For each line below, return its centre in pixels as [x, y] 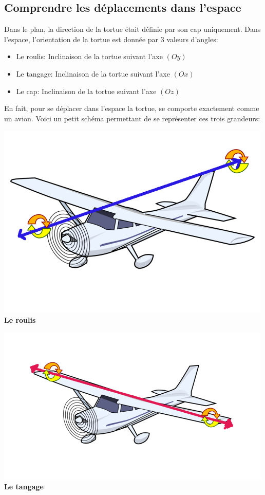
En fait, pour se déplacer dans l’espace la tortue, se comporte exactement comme [132, 108]
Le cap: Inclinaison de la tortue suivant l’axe [86, 91]
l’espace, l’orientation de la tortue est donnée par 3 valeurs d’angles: [111, 39]
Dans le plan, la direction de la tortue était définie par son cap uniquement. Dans [132, 29]
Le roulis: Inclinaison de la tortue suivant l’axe [89, 56]
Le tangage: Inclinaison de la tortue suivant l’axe [93, 73]
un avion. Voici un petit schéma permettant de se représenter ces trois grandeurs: [132, 118]
